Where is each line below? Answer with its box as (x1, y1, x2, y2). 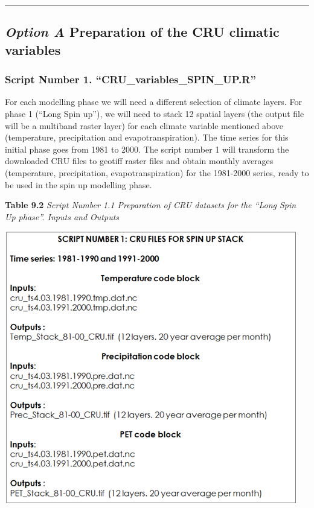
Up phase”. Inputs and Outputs (5, 210, 120, 223)
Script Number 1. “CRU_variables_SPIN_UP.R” (5, 72, 256, 87)
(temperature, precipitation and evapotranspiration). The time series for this (5, 131, 289, 144)
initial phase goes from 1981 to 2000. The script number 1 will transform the (5, 142, 289, 155)
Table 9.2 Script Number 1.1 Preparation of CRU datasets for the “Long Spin (5, 198, 296, 211)
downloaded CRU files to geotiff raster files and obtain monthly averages (5, 154, 274, 167)
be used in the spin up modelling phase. (5, 178, 152, 191)
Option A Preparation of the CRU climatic (5, 22, 280, 41)
